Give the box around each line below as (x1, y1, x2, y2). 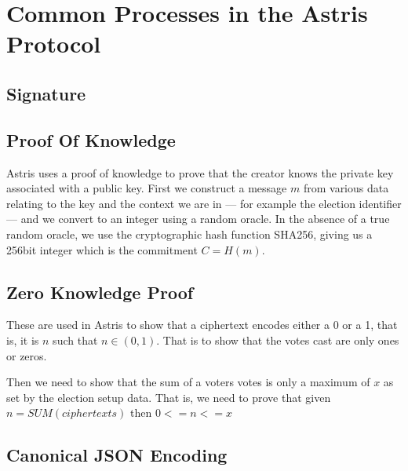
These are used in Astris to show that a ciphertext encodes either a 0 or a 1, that (6, 316, 398, 333)
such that (53, 331, 98, 348)
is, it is (6, 331, 39, 348)
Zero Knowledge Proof (6, 279, 194, 304)
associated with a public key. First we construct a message (6, 180, 287, 196)
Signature (6, 81, 86, 105)
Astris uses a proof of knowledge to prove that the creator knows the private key (6, 164, 394, 181)
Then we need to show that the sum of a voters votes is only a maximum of (6, 374, 370, 390)
